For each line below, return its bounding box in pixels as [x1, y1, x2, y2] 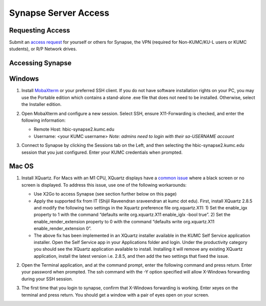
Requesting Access [9, 26, 70, 34]
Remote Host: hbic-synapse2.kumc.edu [33, 126, 114, 133]
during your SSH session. [21, 276, 73, 282]
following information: [21, 117, 66, 123]
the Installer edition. [21, 102, 62, 107]
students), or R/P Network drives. [9, 46, 77, 52]
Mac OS [9, 162, 34, 170]
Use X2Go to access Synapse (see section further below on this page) [33, 191, 177, 197]
